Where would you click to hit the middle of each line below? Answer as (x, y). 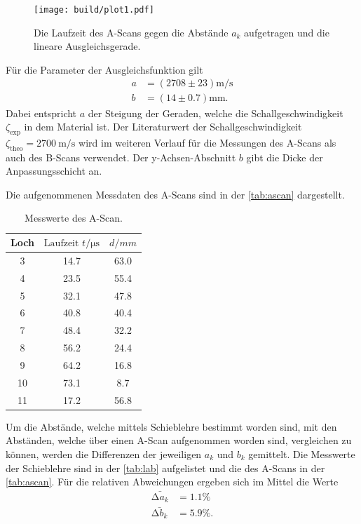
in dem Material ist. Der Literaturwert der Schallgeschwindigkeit (163, 127)
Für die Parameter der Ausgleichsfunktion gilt (104, 69)
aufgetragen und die (287, 32)
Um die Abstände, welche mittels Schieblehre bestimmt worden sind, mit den (171, 426)
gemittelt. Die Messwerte (302, 454)
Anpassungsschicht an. (54, 171)
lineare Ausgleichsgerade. (87, 46)
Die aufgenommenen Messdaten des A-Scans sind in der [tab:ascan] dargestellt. (175, 194)
